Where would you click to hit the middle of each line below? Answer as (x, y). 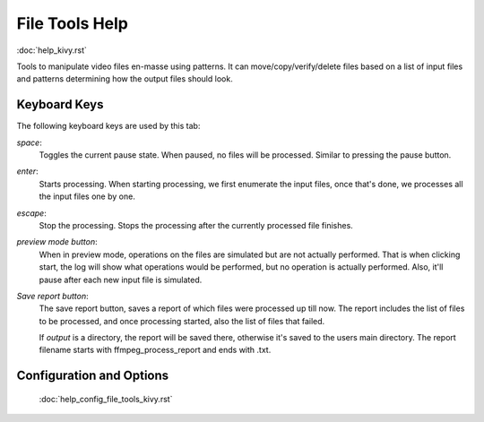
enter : (28, 171)
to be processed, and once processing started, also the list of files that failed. (182, 321)
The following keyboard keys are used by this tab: (108, 126)
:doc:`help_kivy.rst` (52, 50)
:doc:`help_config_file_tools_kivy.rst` (106, 399)
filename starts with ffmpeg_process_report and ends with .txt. (155, 350)
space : (29, 142)
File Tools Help (73, 23)
